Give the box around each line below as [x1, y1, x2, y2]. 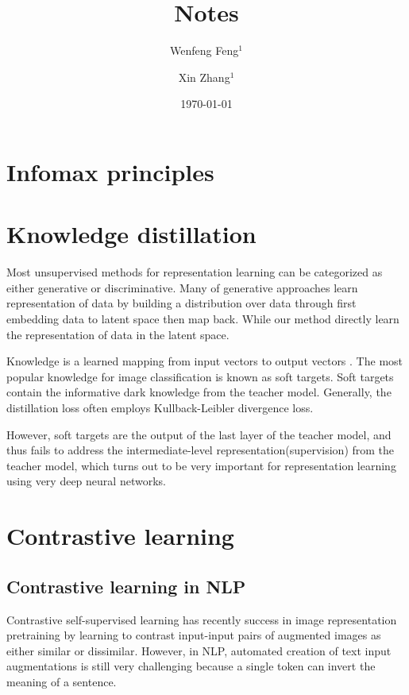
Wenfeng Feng [170, 42, 239, 59]
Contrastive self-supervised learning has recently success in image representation [6, 611, 397, 627]
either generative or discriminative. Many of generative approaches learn [6, 279, 358, 295]
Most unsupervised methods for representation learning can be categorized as [6, 264, 383, 280]
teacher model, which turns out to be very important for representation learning [6, 457, 396, 473]
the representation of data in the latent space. [6, 326, 230, 342]
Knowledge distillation [6, 218, 257, 250]
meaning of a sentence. [6, 673, 117, 689]
